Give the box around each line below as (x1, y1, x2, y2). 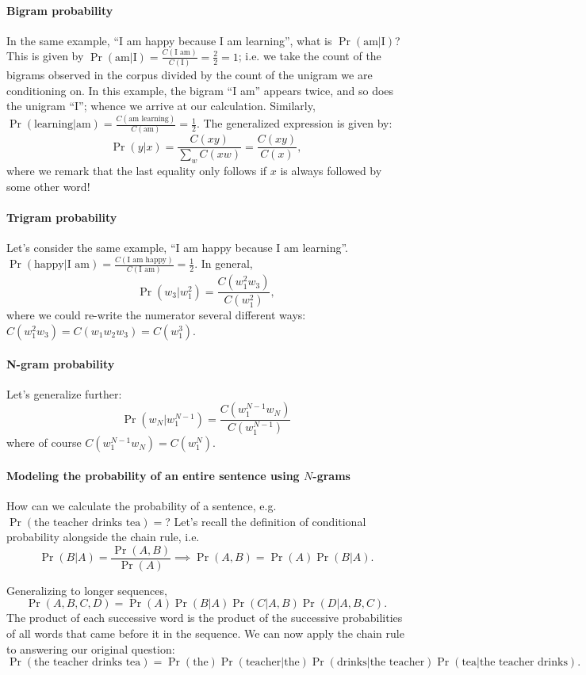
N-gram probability (6, 355, 115, 372)
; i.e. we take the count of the (238, 48, 381, 64)
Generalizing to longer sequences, (6, 582, 167, 598)
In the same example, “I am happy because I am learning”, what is (6, 32, 332, 48)
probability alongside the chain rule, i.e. (6, 528, 200, 545)
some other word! (6, 177, 90, 194)
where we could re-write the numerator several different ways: (6, 307, 306, 323)
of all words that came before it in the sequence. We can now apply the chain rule (6, 625, 404, 642)
